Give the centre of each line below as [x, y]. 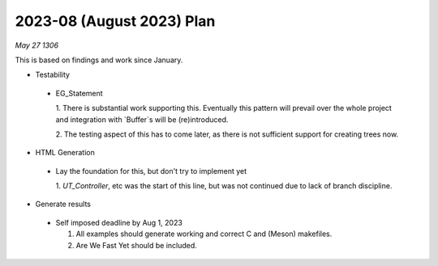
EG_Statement [79, 93]
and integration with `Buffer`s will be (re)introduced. [142, 119]
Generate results [63, 204]
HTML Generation [65, 153]
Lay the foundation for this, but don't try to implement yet [151, 171]
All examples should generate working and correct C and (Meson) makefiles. [204, 234]
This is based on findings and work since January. [99, 60]
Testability [53, 75]
